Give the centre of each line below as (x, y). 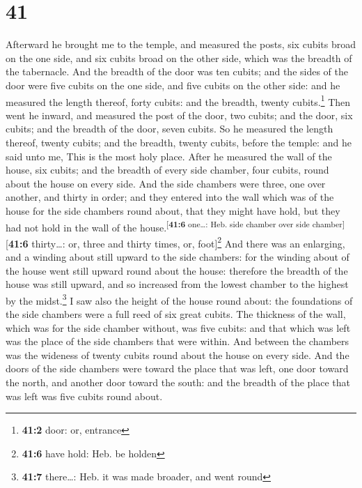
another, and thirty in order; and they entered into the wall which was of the (170, 197)
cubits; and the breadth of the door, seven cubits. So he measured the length (170, 129)
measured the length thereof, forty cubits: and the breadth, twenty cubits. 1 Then (178, 100)
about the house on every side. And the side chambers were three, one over (166, 183)
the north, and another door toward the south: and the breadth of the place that (178, 382)
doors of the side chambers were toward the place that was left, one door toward (177, 368)
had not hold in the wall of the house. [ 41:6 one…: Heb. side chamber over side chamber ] (175, 226)
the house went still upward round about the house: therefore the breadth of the (177, 270)
